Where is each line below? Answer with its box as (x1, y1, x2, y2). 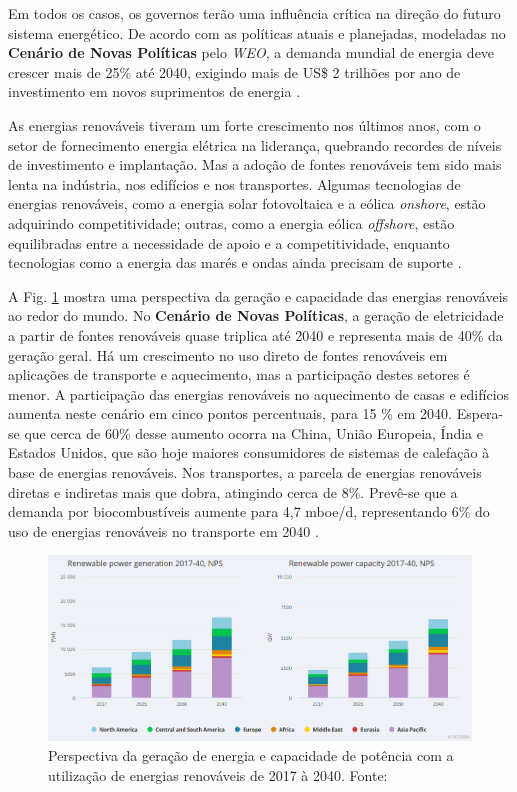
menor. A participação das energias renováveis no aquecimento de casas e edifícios (8, 383, 510, 404)
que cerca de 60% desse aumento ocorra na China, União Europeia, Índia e (24, 422, 483, 443)
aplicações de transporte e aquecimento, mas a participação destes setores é (8, 364, 470, 385)
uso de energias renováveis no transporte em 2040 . (8, 520, 319, 541)
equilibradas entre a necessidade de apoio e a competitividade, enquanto (8, 232, 450, 253)
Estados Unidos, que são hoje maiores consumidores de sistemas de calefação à (8, 442, 490, 463)
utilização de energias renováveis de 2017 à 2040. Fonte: (48, 764, 388, 785)
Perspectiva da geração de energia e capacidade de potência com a (48, 745, 454, 766)
